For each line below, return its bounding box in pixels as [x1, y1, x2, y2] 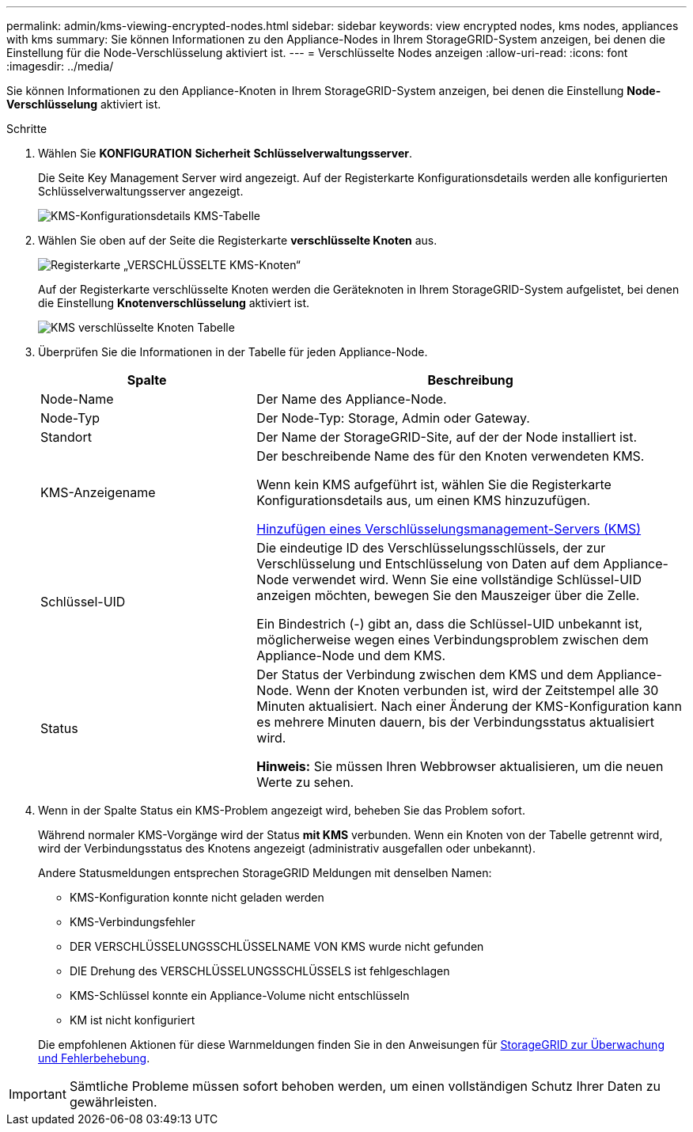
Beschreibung [427, 372, 513, 388]
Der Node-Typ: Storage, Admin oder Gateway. [256, 410, 530, 426]
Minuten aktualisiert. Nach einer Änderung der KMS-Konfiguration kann [256, 698, 682, 714]
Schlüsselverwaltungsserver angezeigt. [38, 184, 244, 198]
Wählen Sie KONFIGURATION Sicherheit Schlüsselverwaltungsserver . [38, 146, 412, 160]
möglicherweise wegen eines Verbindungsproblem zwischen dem [256, 632, 649, 648]
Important [9, 1086, 66, 1102]
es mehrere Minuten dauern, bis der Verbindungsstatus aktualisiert [256, 714, 655, 730]
